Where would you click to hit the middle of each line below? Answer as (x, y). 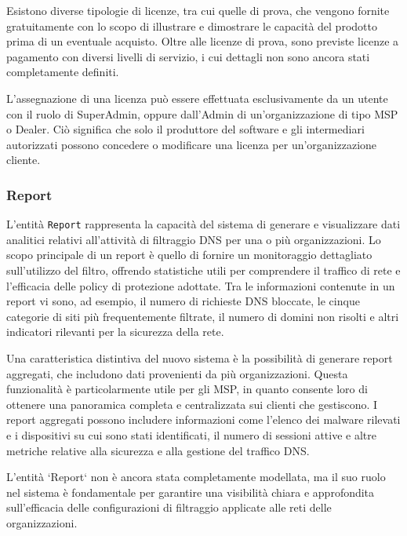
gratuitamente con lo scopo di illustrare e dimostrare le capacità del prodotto (192, 26)
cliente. (24, 160)
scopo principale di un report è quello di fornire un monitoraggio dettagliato (189, 255)
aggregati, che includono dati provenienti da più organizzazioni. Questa (177, 373)
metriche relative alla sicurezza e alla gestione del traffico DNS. (158, 450)
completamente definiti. (63, 72)
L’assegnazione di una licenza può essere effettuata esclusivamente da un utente (197, 98)
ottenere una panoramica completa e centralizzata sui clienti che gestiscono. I (192, 404)
